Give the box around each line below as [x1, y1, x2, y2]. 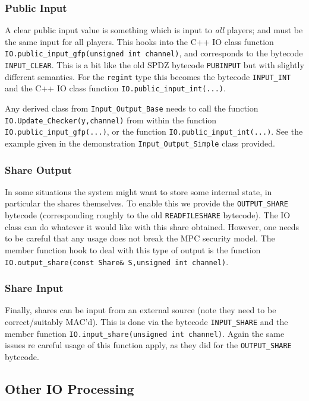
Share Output [5, 162, 72, 177]
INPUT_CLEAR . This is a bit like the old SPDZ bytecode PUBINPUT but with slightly [5, 59, 304, 71]
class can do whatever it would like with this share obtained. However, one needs [5, 220, 299, 233]
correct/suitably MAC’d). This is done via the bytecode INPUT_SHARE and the [5, 316, 288, 328]
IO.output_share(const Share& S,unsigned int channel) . [5, 255, 229, 268]
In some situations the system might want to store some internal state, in [5, 185, 272, 198]
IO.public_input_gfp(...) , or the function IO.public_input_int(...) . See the [5, 125, 303, 138]
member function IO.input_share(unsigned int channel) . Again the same [5, 327, 285, 339]
